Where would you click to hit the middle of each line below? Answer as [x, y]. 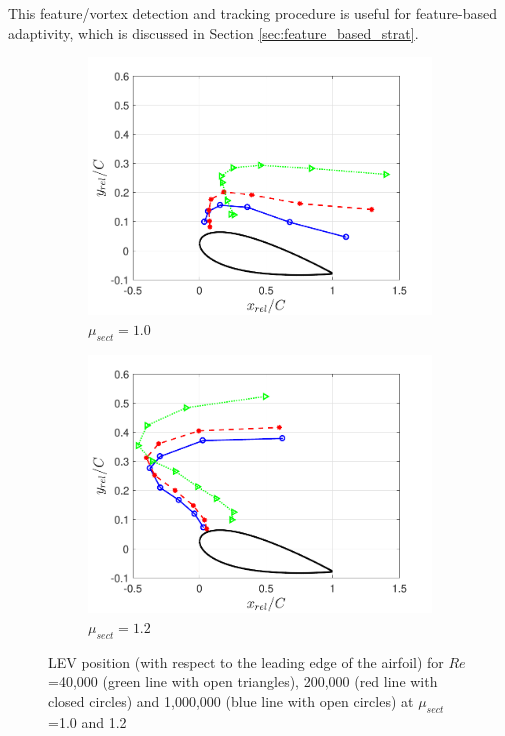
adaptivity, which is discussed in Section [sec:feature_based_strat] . [213, 32]
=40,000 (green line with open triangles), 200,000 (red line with [243, 681]
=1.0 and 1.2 [87, 721]
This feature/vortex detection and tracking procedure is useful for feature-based [253, 13]
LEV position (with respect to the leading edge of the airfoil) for [246, 661]
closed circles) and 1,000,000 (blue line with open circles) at [231, 700]
